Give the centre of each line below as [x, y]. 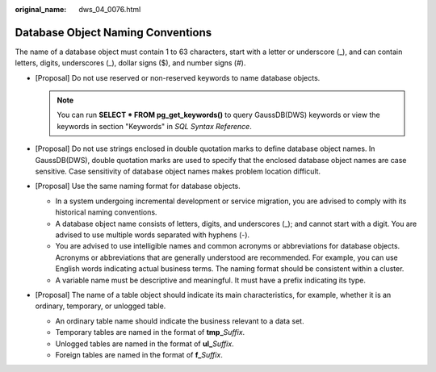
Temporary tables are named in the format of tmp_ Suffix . [150, 332]
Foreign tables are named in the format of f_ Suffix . [139, 354]
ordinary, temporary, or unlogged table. [101, 306]
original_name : [41, 9]
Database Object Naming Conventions [113, 32]
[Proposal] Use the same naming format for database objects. [138, 186]
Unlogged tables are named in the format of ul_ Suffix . [145, 344]
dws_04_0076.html [110, 9]
